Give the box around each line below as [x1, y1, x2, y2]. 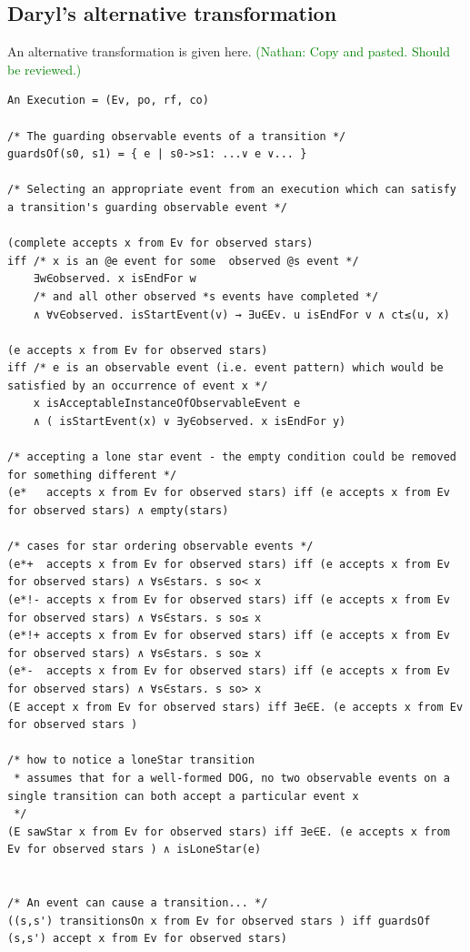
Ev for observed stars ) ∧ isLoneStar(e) [7, 843, 262, 856]
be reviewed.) [7, 59, 82, 78]
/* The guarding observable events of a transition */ [7, 129, 346, 143]
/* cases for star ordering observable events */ [7, 540, 314, 553]
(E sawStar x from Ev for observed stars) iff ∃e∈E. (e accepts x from [7, 825, 450, 838]
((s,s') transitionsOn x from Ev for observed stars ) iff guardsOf [7, 914, 431, 927]
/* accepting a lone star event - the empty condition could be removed [7, 451, 456, 464]
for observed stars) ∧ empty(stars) [7, 504, 229, 518]
